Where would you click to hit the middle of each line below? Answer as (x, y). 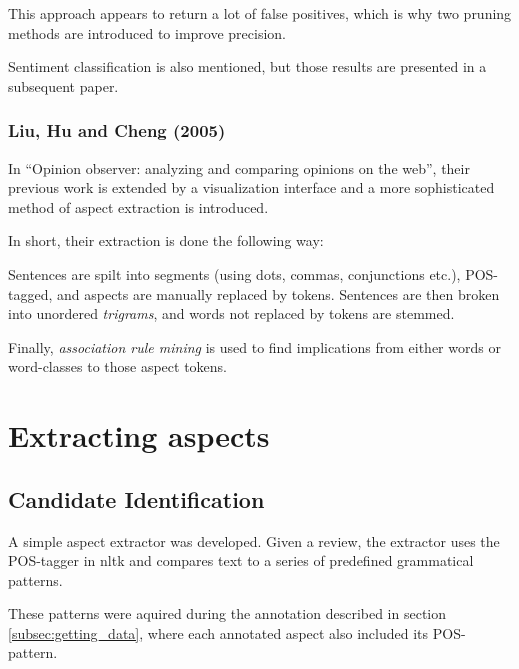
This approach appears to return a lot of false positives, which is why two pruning (260, 13)
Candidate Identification (136, 498)
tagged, (30, 293)
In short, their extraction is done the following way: (166, 240)
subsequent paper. (63, 85)
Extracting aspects (139, 435)
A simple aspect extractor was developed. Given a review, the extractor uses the (254, 540)
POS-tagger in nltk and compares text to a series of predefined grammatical (241, 560)
